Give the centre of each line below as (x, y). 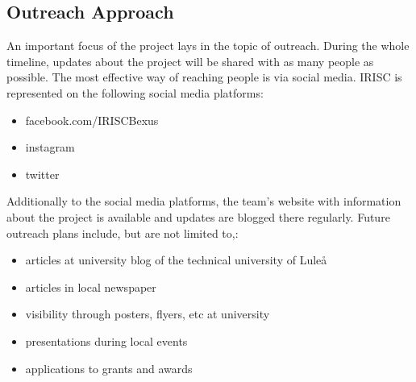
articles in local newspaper (91, 286)
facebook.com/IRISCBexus (92, 120)
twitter (42, 174)
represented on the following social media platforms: (135, 92)
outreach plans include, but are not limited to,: (123, 233)
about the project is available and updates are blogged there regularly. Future (198, 216)
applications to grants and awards (109, 368)
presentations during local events (106, 340)
